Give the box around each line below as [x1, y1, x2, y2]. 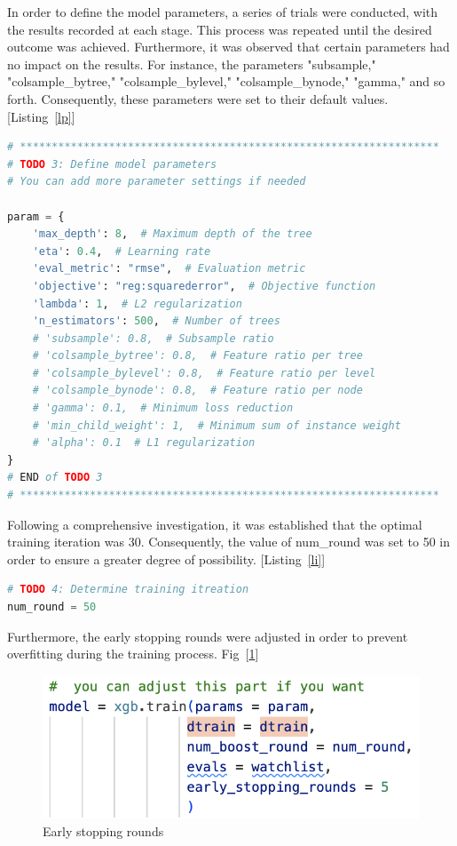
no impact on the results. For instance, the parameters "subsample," [7, 54, 376, 73]
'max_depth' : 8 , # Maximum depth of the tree [32, 227, 312, 241]
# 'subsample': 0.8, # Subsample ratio [32, 331, 274, 345]
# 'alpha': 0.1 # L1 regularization [32, 436, 256, 450]
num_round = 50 [7, 601, 97, 613]
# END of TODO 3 [7, 471, 103, 484]
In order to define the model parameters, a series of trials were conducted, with [7, 3, 438, 20]
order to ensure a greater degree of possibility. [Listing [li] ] [7, 549, 326, 568]
